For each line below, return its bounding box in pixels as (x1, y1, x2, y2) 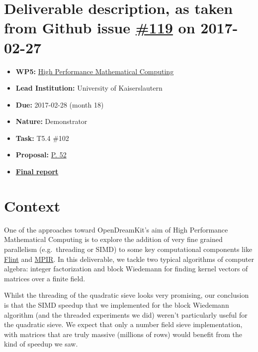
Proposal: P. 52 (15, 149, 67, 160)
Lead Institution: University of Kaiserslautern (15, 83, 163, 93)
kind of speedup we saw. (4, 339, 78, 349)
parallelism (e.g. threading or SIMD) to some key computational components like (4, 243, 253, 254)
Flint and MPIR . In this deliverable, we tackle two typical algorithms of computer (4, 253, 254, 264)
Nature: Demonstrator (15, 116, 87, 126)
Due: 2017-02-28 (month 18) (15, 99, 104, 110)
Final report (15, 166, 59, 177)
